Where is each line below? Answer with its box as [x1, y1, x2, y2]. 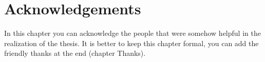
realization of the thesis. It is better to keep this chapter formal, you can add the [4, 37, 259, 48]
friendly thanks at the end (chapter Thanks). [4, 48, 146, 58]
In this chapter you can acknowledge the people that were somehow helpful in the [4, 28, 261, 38]
